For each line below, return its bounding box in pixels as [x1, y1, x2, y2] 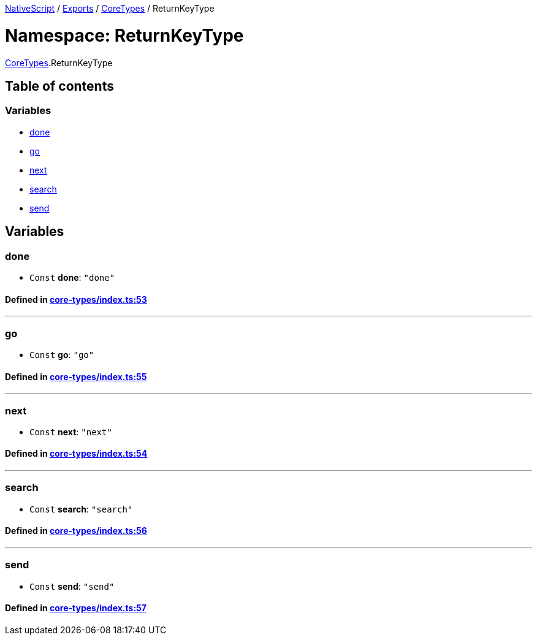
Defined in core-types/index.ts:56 [5, 525, 147, 536]
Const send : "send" [29, 581, 115, 592]
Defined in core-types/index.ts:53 [5, 294, 147, 305]
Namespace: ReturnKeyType [5, 25, 244, 46]
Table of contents [5, 78, 114, 94]
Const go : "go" [29, 349, 94, 360]
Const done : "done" [29, 272, 115, 283]
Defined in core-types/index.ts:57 [5, 603, 147, 614]
